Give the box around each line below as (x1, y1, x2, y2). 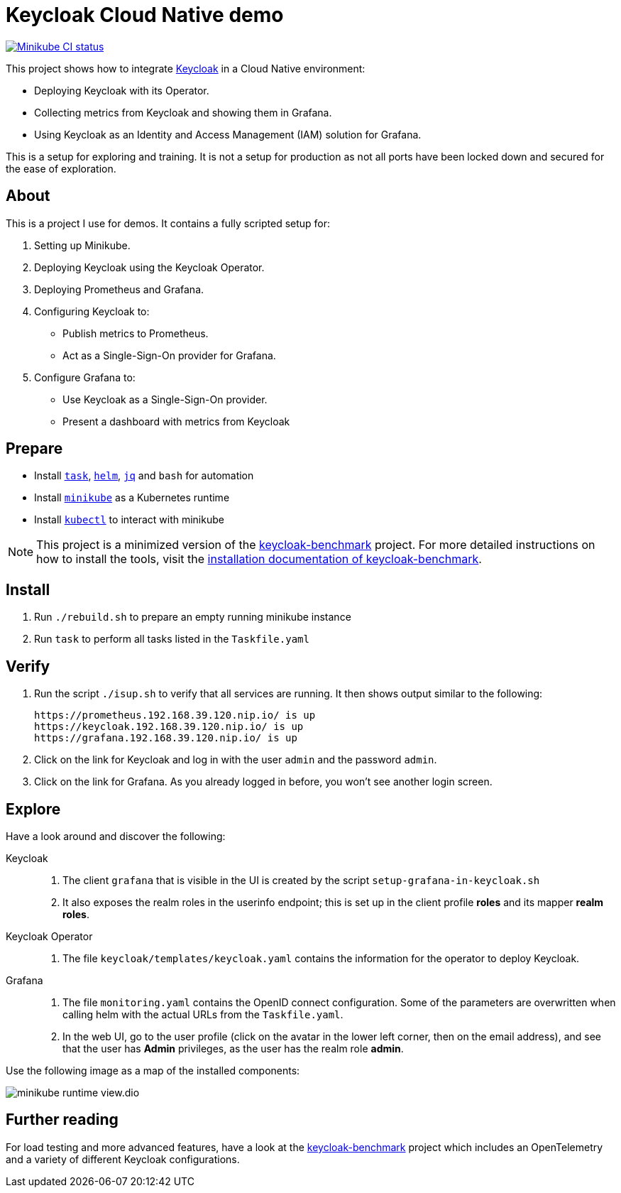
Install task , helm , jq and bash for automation (34, 469, 254, 482)
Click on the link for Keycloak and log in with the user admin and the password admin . (34, 753, 437, 766)
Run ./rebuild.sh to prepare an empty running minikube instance (34, 611, 351, 623)
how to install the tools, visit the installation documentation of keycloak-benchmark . (36, 552, 482, 567)
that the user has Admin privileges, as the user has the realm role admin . (62, 1042, 404, 1055)
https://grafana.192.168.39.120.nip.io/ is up (34, 732, 297, 744)
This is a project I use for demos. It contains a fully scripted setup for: (6, 217, 331, 229)
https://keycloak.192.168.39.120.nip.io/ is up (34, 721, 304, 733)
